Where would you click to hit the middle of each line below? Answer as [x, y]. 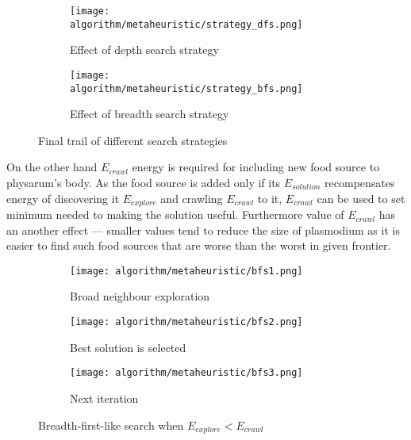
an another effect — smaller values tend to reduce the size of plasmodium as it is [203, 230]
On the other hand [52, 167]
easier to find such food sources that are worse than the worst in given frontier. [199, 245]
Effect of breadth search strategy [150, 114]
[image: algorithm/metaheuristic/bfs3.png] [186, 373]
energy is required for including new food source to [256, 167]
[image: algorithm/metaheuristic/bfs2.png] [186, 322]
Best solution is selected [128, 347]
